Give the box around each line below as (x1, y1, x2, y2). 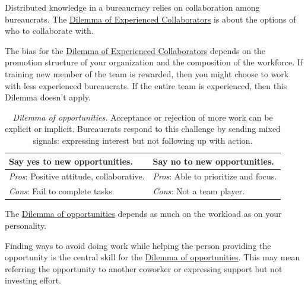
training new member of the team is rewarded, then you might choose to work (5, 67, 289, 80)
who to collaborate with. (5, 24, 94, 37)
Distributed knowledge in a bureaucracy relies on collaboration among (5, 1, 260, 13)
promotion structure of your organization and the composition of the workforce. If (5, 56, 303, 68)
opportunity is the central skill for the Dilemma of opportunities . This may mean (5, 251, 300, 263)
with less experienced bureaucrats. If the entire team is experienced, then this (5, 79, 287, 92)
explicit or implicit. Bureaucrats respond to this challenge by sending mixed (5, 122, 281, 135)
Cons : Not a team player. (153, 185, 245, 197)
